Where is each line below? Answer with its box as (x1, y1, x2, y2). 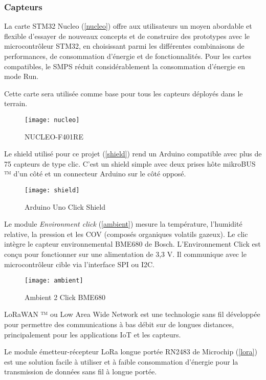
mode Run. (4, 71, 39, 82)
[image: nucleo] (25, 116, 80, 124)
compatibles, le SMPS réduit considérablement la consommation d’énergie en (4, 61, 246, 71)
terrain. (4, 98, 28, 109)
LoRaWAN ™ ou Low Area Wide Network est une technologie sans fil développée (4, 309, 260, 319)
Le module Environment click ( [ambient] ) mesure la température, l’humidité (4, 218, 242, 229)
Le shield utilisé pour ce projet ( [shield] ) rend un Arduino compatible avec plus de (4, 148, 262, 159)
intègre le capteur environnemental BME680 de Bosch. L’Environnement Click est (4, 238, 261, 249)
